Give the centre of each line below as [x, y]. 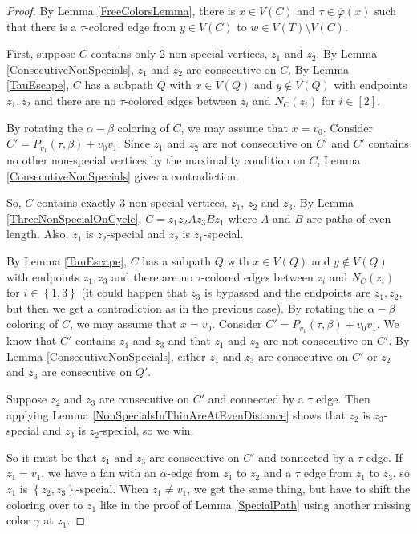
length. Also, [38, 234]
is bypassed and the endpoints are [287, 292]
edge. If [384, 457]
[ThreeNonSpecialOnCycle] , [74, 218]
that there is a [42, 26]
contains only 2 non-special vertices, [179, 53]
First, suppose [41, 53]
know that [32, 340]
